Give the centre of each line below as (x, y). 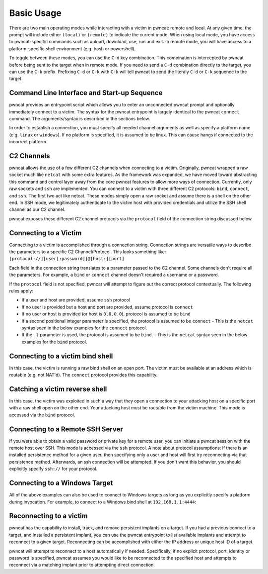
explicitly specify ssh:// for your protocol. (53, 469)
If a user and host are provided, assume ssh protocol (76, 300)
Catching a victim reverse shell (58, 389)
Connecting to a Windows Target (61, 483)
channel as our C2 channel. (37, 209)
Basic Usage (35, 13)
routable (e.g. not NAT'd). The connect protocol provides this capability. (83, 375)
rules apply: (21, 291)
